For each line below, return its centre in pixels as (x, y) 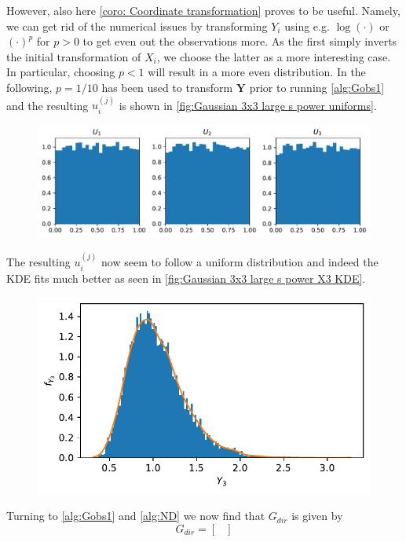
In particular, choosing (61, 72)
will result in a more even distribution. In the (257, 72)
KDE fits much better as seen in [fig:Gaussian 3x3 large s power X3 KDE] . (186, 278)
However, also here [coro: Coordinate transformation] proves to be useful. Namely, (203, 10)
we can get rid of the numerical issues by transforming (137, 26)
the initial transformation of (74, 56)
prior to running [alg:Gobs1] (317, 87)
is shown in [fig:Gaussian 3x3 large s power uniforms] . (248, 105)
